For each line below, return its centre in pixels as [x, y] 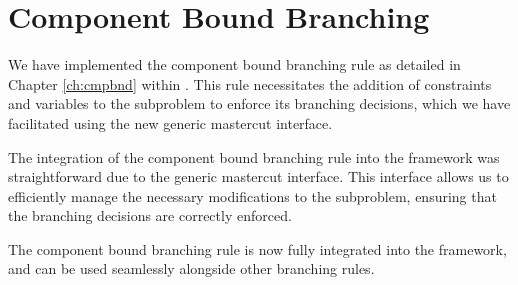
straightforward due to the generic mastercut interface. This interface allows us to [258, 176]
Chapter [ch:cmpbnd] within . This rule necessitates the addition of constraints [250, 83]
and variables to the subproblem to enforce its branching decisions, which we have [259, 103]
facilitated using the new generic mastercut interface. [170, 122]
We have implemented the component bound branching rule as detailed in [234, 64]
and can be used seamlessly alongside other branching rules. [191, 268]
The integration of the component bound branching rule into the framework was [254, 156]
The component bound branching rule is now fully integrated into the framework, [257, 248]
